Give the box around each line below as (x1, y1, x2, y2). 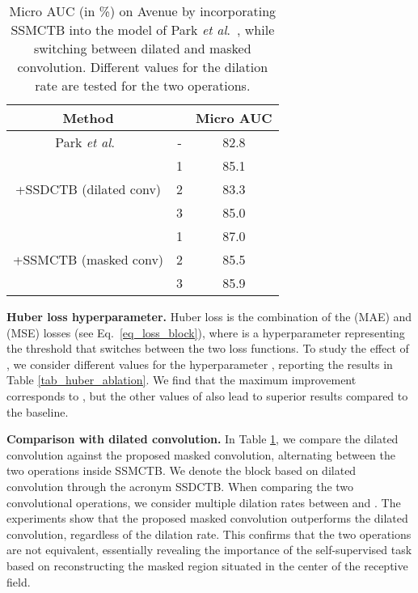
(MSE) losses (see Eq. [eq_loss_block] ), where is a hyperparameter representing (6, 324, 405, 341)
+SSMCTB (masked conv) (13, 250, 164, 269)
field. (6, 573, 31, 590)
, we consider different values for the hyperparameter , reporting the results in (6, 355, 393, 372)
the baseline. (6, 403, 69, 420)
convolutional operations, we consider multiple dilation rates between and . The (6, 493, 401, 510)
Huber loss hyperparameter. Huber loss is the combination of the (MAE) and (6, 308, 412, 324)
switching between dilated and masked (34, 39, 251, 57)
